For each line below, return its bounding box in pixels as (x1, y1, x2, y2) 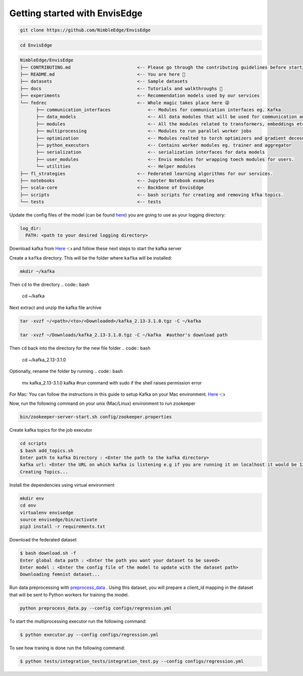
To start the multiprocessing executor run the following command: (9, 618, 147, 624)
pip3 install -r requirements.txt (20, 524, 106, 530)
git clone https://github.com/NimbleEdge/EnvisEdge (20, 27, 151, 33)
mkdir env (20, 495, 44, 501)
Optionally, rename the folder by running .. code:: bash (9, 368, 123, 374)
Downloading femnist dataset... (20, 572, 100, 577)
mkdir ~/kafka (20, 268, 55, 274)
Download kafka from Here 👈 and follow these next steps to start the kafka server (9, 245, 182, 251)
